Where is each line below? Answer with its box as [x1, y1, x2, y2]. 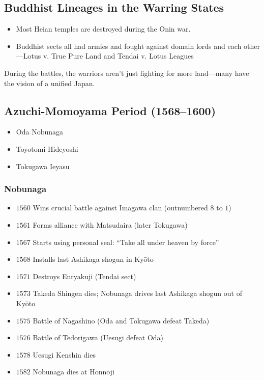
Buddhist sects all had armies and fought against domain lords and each [16, 40, 242, 51]
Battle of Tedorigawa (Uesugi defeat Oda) [33, 332, 164, 343]
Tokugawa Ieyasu [16, 160, 70, 171]
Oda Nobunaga [16, 126, 63, 137]
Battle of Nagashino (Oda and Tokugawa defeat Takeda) [33, 315, 210, 325]
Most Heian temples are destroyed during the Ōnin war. [16, 23, 191, 34]
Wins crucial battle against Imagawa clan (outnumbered [33, 202, 208, 213]
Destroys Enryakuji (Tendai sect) [33, 270, 136, 281]
